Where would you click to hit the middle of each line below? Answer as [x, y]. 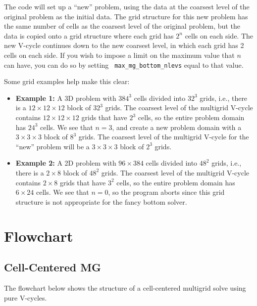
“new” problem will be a [52, 146]
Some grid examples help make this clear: [67, 81]
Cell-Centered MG [53, 267]
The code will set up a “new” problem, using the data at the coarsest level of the [127, 6]
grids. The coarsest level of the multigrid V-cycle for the [164, 137]
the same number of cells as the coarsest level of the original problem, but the [122, 26]
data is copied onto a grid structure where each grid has [89, 35]
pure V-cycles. [26, 297]
